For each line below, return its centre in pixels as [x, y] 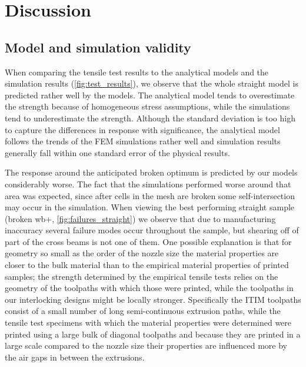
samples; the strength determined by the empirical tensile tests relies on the [142, 276]
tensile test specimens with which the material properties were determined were [148, 323]
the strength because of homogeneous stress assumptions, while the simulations [147, 106]
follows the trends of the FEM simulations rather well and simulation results [143, 141]
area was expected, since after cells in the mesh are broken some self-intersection [150, 195]
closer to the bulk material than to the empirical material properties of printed [147, 265]
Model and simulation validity [98, 47]
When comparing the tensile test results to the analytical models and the [137, 72]
